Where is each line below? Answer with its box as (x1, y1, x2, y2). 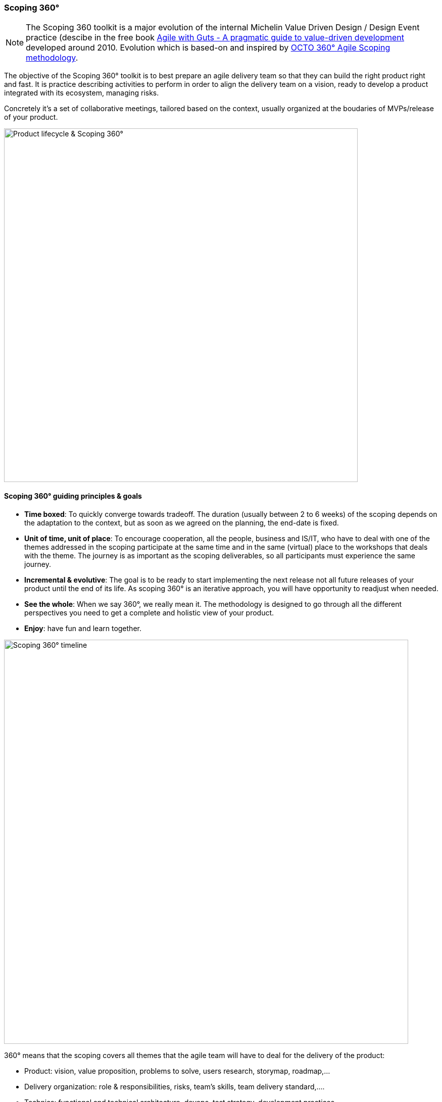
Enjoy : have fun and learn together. (24, 624, 141, 633)
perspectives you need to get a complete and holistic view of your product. (24, 608, 274, 617)
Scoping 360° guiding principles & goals (4, 491, 142, 500)
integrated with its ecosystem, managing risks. (4, 88, 159, 98)
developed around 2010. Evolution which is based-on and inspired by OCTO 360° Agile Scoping (26, 42, 390, 53)
